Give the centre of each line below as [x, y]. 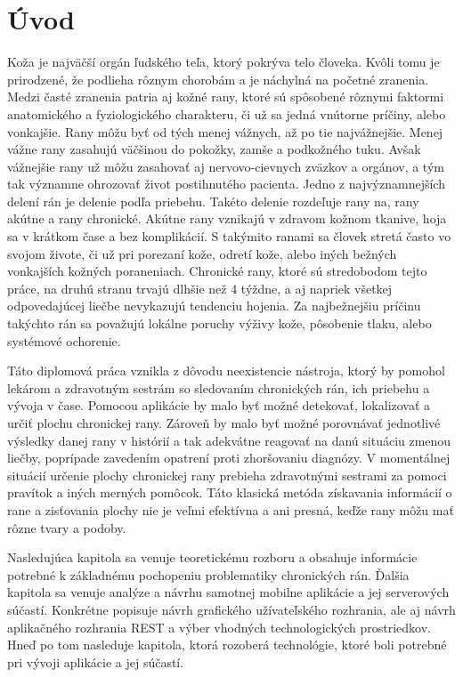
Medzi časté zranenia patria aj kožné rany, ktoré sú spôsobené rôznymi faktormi [226, 97]
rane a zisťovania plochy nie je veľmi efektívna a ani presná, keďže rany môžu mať [231, 509]
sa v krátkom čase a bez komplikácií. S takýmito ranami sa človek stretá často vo [229, 236]
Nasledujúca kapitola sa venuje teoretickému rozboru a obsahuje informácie [212, 557]
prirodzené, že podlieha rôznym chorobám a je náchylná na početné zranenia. [218, 79]
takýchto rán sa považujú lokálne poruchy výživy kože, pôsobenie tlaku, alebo [219, 323]
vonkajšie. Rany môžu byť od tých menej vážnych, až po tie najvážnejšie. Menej [225, 131]
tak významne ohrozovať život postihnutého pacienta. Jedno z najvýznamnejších [226, 184]
